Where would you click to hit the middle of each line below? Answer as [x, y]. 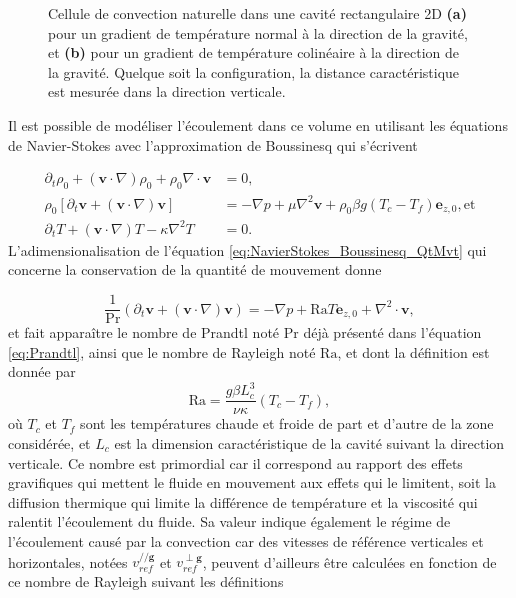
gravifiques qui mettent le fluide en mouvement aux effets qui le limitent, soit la [252, 482]
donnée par [42, 371]
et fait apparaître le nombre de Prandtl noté [144, 332]
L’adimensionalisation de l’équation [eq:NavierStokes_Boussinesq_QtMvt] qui [247, 249]
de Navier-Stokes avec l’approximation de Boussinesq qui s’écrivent [213, 144]
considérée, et [49, 443]
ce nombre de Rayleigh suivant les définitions [146, 581]
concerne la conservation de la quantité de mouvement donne [195, 269]
